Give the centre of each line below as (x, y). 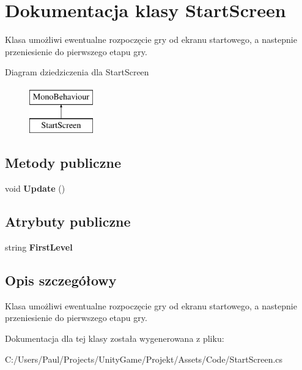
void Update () (35, 188)
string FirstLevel (39, 247)
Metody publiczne (63, 163)
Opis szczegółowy (61, 280)
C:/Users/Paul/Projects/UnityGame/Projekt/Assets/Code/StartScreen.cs (144, 359)
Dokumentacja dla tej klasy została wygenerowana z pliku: (115, 338)
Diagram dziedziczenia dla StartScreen (77, 72)
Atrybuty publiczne (68, 221)
